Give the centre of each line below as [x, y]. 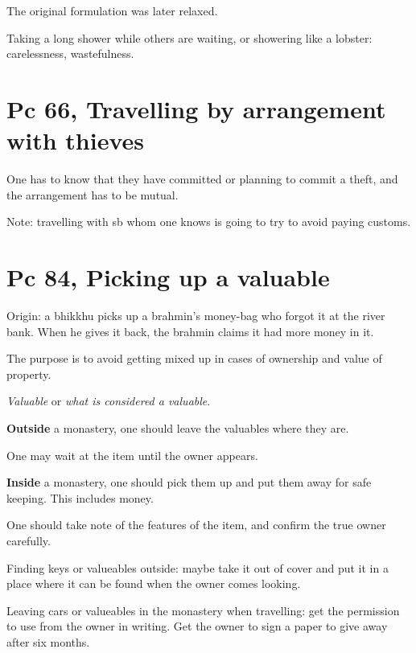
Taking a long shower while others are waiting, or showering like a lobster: [189, 37]
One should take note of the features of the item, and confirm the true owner [196, 525]
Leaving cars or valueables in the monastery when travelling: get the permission [203, 610]
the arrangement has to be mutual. [93, 194]
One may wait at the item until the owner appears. [132, 455]
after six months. [48, 641]
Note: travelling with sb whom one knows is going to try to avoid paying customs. [209, 222]
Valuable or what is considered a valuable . [109, 401]
